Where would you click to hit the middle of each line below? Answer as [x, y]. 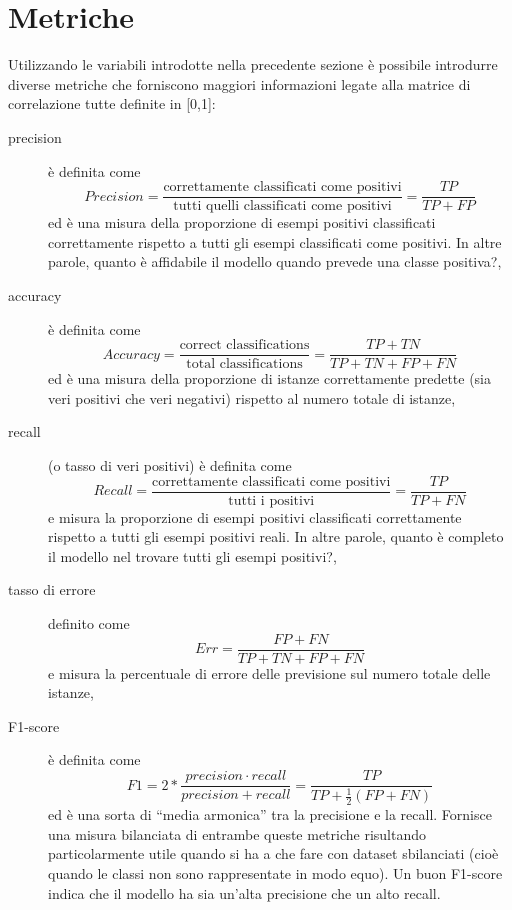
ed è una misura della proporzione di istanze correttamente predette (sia [270, 378]
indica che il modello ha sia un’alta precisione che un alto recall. [244, 892]
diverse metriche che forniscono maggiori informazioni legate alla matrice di [239, 83]
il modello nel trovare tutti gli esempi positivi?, [192, 555]
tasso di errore [52, 589]
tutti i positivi [271, 500]
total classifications [244, 364]
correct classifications [244, 345]
